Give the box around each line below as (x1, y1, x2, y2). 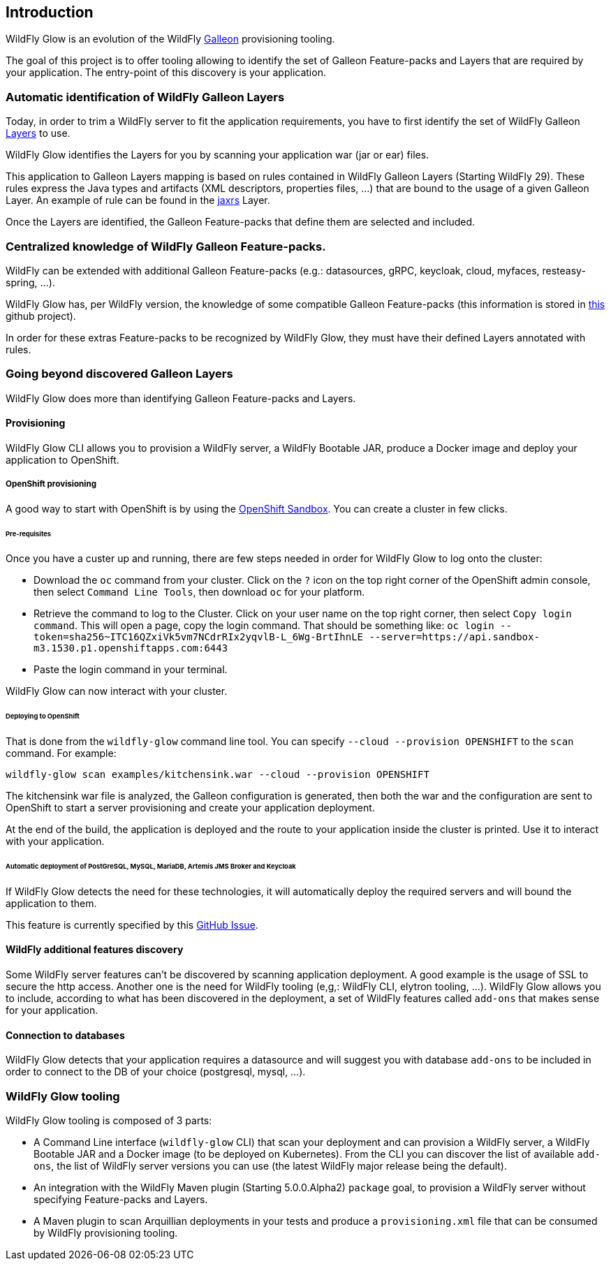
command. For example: (6, 747, 117, 760)
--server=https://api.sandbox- (369, 631, 540, 643)
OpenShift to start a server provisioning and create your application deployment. (6, 802, 375, 814)
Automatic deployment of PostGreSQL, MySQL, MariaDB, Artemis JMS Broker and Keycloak (6, 862, 296, 870)
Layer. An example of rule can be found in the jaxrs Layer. (6, 194, 270, 207)
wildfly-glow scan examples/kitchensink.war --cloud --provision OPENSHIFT (6, 769, 429, 781)
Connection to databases (6, 1029, 125, 1041)
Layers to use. (6, 127, 71, 140)
